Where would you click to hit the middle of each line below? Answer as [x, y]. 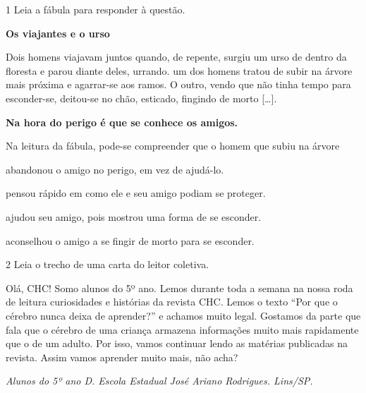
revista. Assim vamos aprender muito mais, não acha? [122, 357]
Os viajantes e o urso [58, 33]
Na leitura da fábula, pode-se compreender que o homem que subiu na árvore [173, 146]
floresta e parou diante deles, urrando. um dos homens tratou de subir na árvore [179, 70]
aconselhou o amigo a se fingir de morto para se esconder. [130, 240]
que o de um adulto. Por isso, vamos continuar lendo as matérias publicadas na [177, 343]
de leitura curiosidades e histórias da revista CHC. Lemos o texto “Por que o [172, 302]
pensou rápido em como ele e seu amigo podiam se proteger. [136, 193]
